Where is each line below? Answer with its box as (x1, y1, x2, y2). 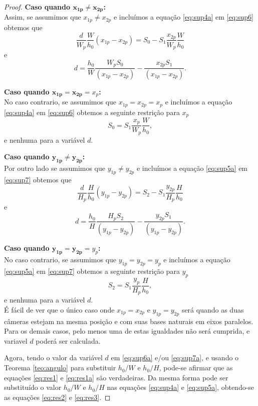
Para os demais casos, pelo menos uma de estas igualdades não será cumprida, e (4, 326, 250, 336)
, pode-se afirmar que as (159, 362, 233, 373)
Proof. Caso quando (4, 2, 71, 12)
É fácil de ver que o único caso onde (4, 304, 115, 315)
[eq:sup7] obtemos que (4, 174, 72, 184)
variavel (4, 335, 28, 346)
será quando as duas (181, 304, 244, 315)
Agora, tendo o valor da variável (4, 352, 103, 363)
